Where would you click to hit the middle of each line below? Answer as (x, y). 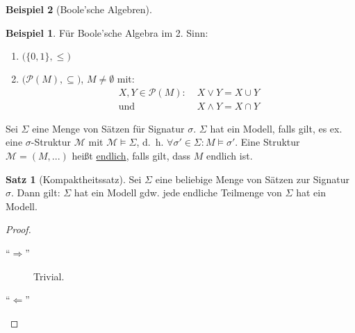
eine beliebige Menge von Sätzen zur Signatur (252, 179)
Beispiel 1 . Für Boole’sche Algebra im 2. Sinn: (107, 32)
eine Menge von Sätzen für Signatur (108, 128)
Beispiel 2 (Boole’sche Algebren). (79, 9)
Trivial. (49, 276)
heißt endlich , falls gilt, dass (131, 156)
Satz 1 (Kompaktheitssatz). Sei (74, 179)
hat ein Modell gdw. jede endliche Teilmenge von (178, 193)
